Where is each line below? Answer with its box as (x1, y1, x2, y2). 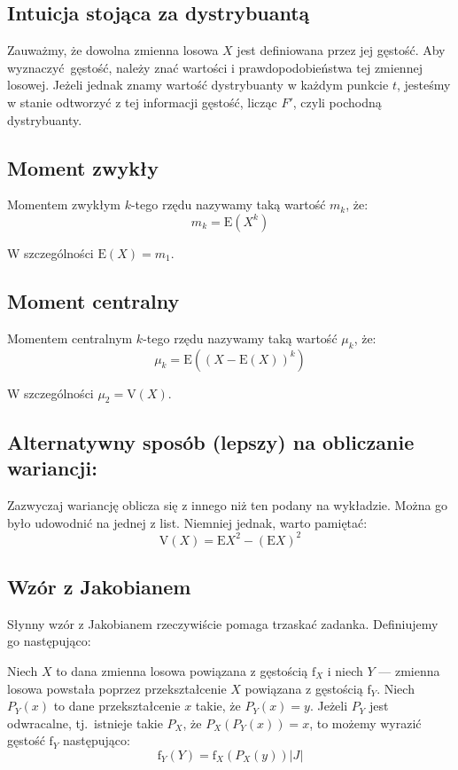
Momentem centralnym (7, 328, 133, 347)
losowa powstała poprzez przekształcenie (7, 679, 227, 697)
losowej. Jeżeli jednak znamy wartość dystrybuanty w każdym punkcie (7, 75, 389, 94)
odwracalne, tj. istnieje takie (7, 713, 163, 732)
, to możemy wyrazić (309, 713, 422, 732)
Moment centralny (7, 287, 180, 314)
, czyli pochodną (292, 92, 382, 111)
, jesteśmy (396, 75, 451, 94)
